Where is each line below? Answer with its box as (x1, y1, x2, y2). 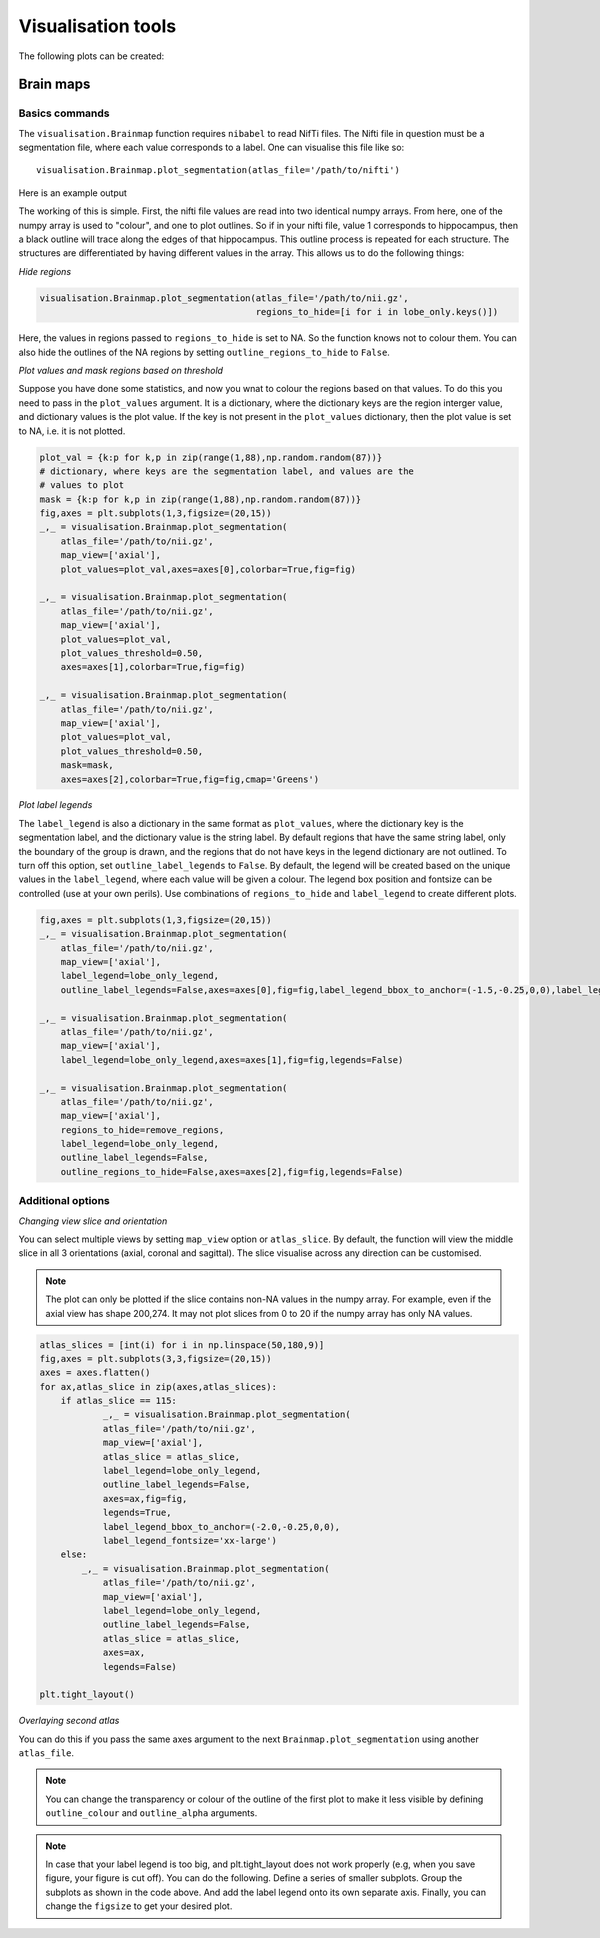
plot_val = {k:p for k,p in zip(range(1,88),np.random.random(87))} (39, 451, 383, 463)
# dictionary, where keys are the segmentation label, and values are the (39, 465, 415, 477)
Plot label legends (18, 799, 93, 811)
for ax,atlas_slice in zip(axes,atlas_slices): (39, 1381, 277, 1392)
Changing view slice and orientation (18, 1215, 168, 1227)
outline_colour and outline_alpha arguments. (45, 1807, 258, 1819)
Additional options (18, 1194, 110, 1208)
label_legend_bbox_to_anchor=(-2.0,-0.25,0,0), (102, 1521, 341, 1532)
